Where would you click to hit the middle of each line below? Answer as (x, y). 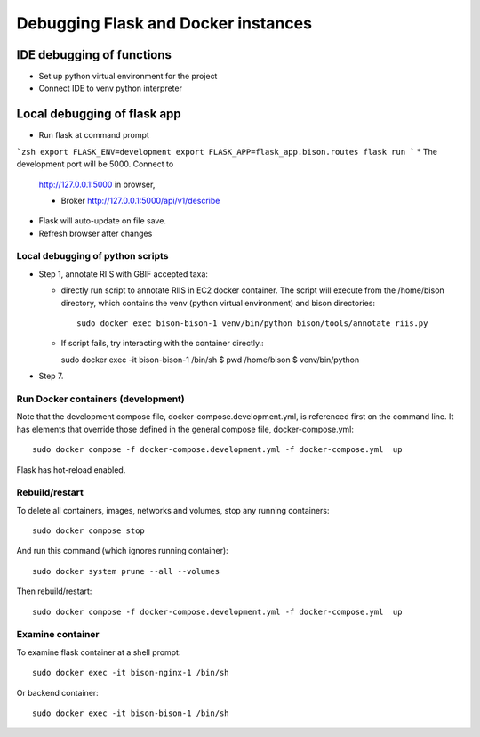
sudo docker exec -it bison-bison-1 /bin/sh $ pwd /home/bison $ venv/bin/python (210, 360)
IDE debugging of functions (94, 55)
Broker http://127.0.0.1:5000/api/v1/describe (140, 200)
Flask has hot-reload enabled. (71, 470)
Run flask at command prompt (94, 135)
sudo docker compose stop (89, 531)
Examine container (58, 635)
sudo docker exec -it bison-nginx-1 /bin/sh (131, 673)
